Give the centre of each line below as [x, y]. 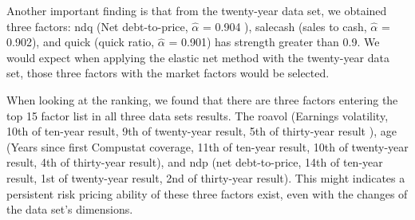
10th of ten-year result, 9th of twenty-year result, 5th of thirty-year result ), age [202, 131]
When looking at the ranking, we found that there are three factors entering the [202, 99]
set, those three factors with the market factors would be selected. [168, 73]
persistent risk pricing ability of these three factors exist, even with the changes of [207, 193]
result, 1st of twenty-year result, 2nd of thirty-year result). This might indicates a [206, 177]
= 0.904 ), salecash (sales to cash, [285, 26]
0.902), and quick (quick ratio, [81, 42]
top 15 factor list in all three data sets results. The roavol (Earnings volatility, [198, 115]
